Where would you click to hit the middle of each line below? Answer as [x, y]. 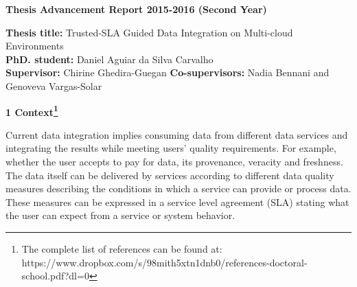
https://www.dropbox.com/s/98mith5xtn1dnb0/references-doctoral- [164, 262]
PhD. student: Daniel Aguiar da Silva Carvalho [110, 59]
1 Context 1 [32, 111]
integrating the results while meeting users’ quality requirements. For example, [171, 148]
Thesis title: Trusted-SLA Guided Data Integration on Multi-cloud [149, 32]
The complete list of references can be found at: [122, 248]
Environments [35, 46]
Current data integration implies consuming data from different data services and [177, 134]
